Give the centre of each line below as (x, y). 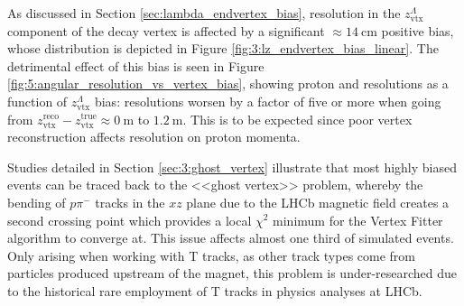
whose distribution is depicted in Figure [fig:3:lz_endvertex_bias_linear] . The (223, 48)
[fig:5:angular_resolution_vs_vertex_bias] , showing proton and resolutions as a (228, 83)
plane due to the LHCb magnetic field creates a (318, 202)
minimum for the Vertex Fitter (358, 220)
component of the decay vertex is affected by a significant (166, 30)
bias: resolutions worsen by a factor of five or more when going (268, 101)
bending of (37, 202)
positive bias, (418, 30)
